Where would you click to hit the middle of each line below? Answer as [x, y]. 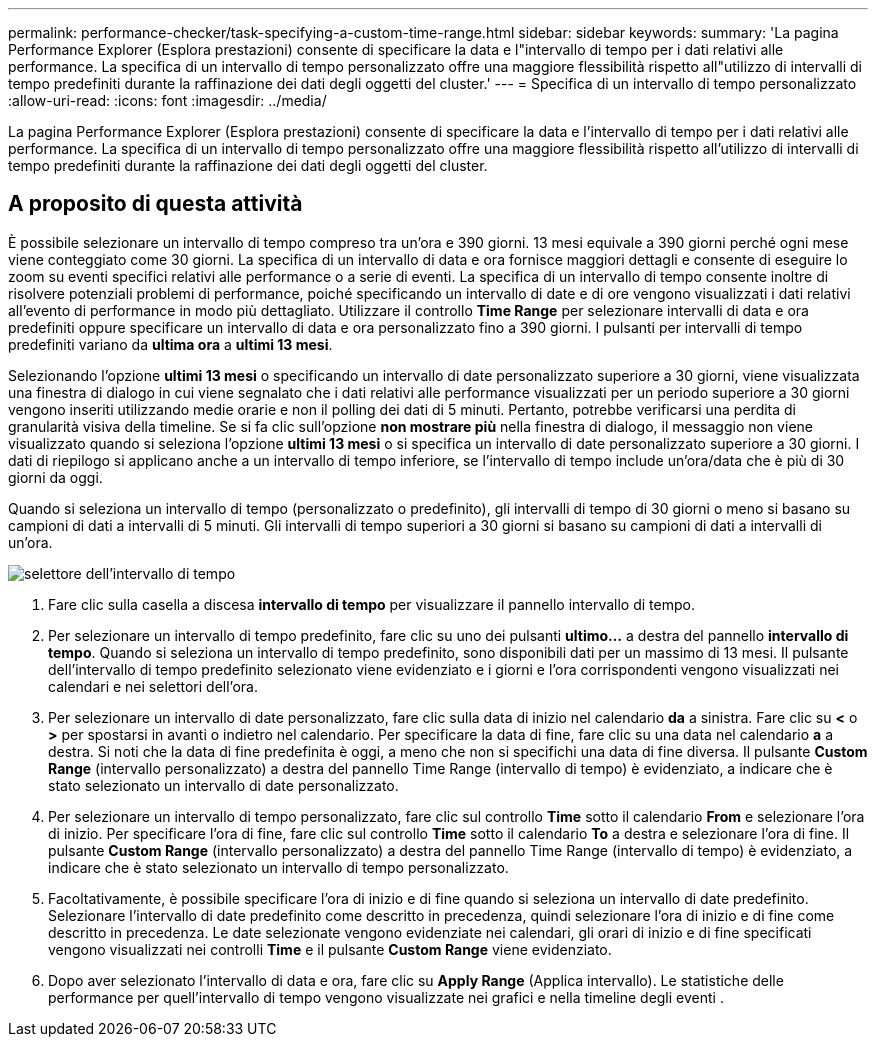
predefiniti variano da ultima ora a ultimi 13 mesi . [170, 344]
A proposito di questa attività [155, 204]
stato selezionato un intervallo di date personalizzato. [223, 785]
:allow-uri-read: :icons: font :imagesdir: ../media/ [167, 100]
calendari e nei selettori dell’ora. [153, 686]
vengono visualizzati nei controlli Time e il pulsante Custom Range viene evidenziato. [330, 949]
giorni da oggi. [55, 477]
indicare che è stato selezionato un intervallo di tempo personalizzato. [278, 867]
